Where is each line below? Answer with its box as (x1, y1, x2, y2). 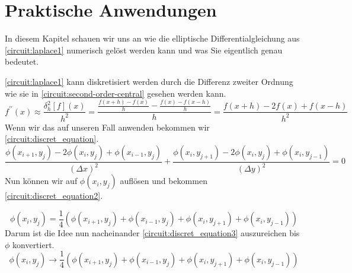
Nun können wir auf (5, 174, 78, 187)
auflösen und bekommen (120, 174, 207, 187)
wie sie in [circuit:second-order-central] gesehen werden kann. (5, 87, 226, 99)
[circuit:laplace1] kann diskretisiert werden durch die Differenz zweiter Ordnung (5, 75, 293, 87)
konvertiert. (12, 238, 55, 250)
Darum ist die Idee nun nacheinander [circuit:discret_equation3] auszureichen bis (5, 227, 300, 239)
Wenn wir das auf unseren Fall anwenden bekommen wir (5, 120, 210, 133)
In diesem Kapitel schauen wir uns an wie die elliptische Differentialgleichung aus (5, 32, 300, 45)
